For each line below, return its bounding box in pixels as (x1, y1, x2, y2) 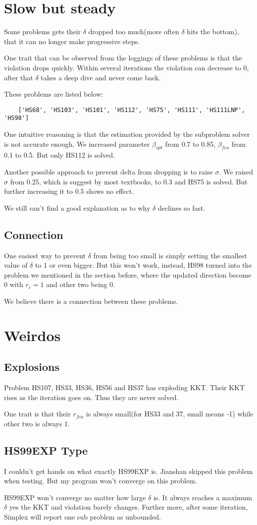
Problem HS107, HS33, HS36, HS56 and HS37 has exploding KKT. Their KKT (4, 382, 245, 393)
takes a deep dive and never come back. (41, 72, 161, 82)
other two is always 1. (4, 418, 70, 428)
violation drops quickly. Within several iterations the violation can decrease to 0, (4, 62, 249, 72)
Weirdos (4, 325, 61, 345)
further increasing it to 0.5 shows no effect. (4, 186, 134, 196)
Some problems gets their (4, 26, 81, 37)
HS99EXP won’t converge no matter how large (4, 492, 146, 502)
